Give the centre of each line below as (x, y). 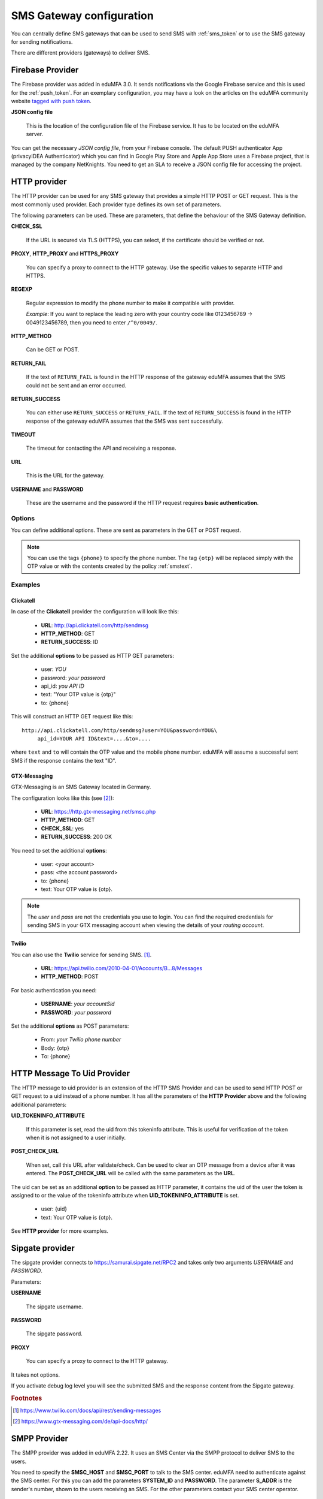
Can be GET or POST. (53, 350)
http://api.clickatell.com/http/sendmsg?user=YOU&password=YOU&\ (120, 730)
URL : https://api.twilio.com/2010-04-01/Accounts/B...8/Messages (122, 968)
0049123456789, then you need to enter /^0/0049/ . (92, 322)
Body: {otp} (55, 1048)
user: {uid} (54, 1209)
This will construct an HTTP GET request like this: (72, 717)
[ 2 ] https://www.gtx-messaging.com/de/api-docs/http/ (80, 1422)
